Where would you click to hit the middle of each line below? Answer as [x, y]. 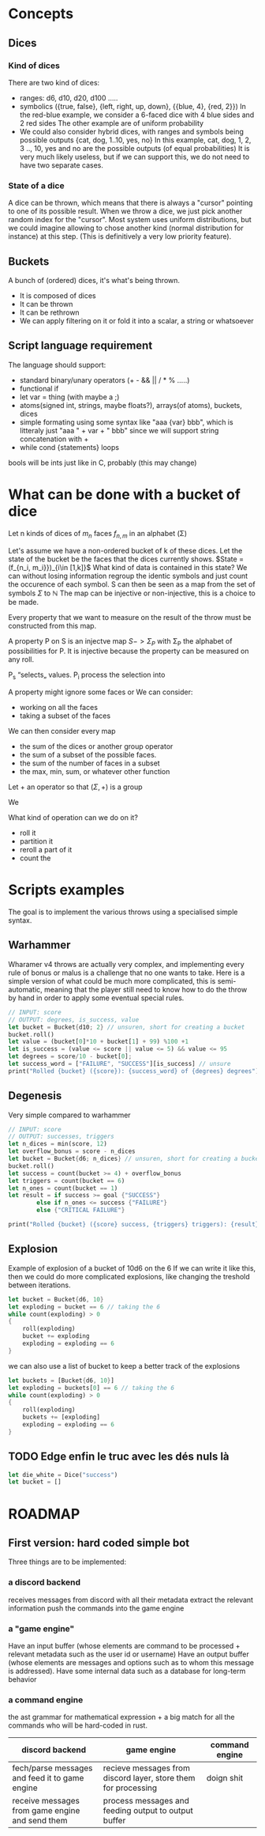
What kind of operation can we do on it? [73, 818]
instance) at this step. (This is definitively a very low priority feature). [120, 236]
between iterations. [39, 1285]
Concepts [41, 14]
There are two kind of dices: [54, 82]
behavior [22, 1679]
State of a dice [36, 185]
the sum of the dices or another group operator [96, 746]
